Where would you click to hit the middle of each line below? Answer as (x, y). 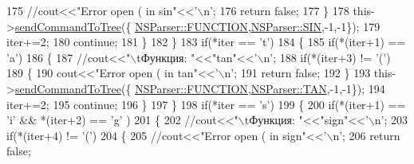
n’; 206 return (367, 135)
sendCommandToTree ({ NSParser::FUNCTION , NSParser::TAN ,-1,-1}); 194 (200, 88)
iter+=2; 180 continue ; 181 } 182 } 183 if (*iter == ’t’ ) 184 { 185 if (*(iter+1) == (206, 42)
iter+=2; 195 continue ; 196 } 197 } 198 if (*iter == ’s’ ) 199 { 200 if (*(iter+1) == (206, 104)
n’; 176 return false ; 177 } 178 (276, 10)
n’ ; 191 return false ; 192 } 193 (298, 73)
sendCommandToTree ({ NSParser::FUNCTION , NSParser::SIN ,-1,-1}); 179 (197, 26)
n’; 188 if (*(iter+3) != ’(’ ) (327, 57)
